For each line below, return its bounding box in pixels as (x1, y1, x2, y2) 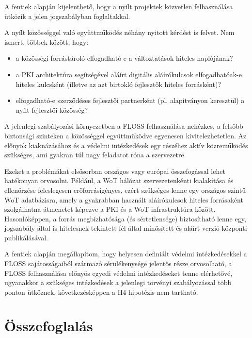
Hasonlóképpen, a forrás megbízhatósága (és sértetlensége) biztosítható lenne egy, (4, 213, 246, 223)
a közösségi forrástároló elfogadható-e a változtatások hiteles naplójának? (16, 53, 233, 63)
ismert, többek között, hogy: (4, 36, 89, 47)
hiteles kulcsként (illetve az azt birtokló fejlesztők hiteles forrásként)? (16, 79, 221, 89)
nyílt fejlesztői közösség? (16, 104, 88, 115)
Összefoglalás (4, 315, 93, 335)
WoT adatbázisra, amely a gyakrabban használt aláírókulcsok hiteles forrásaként (4, 194, 243, 204)
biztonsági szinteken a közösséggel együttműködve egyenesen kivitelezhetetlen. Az (4, 130, 247, 140)
